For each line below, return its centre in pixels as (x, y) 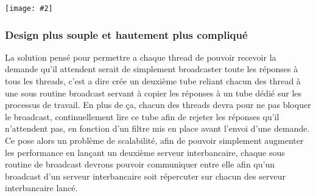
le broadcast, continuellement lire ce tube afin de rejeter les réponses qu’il (142, 116)
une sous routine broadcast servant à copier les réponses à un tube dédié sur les (153, 93)
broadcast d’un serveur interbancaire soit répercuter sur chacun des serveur (145, 176)
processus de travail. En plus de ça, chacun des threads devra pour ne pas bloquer (158, 105)
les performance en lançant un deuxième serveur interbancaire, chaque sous (145, 152)
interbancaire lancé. (41, 188)
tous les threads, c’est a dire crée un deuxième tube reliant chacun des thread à (153, 81)
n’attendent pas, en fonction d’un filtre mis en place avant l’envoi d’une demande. (157, 128)
